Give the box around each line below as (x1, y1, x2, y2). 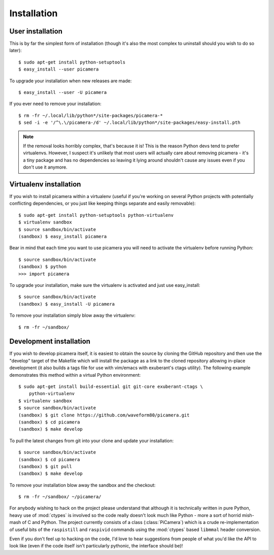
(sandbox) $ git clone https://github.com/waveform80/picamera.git (18, 412, 190, 418)
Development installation (9, 337, 91, 346)
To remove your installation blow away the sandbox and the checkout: (9, 482, 156, 488)
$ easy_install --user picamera (18, 67, 99, 72)
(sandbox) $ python (18, 264, 67, 270)
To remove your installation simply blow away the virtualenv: (9, 312, 135, 318)
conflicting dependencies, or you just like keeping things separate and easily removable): (9, 201, 196, 207)
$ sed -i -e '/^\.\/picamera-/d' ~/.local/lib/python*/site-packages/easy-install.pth (18, 120, 241, 125)
